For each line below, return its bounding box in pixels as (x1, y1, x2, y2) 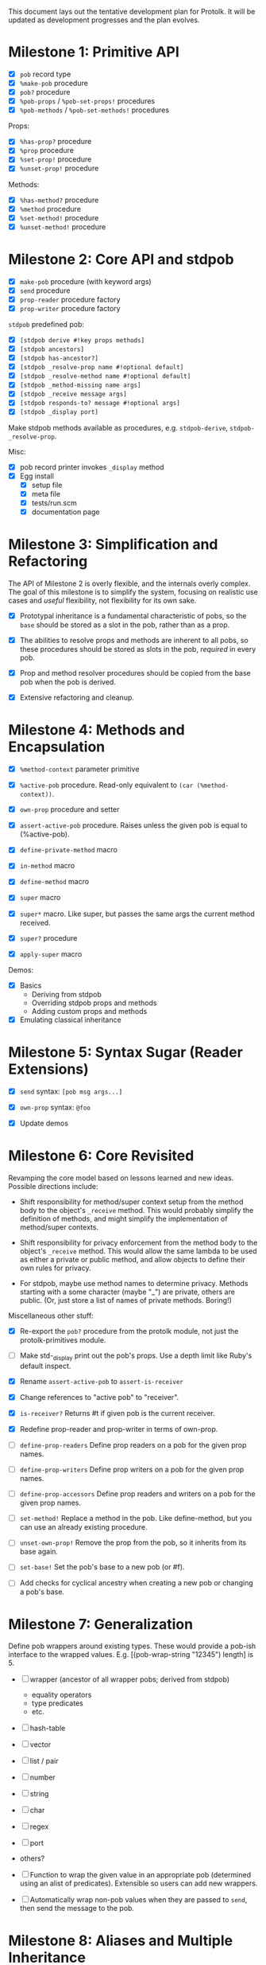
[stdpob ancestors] (19, 345, 85, 353)
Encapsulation (8, 738, 106, 756)
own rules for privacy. (19, 1263, 91, 1273)
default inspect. (19, 1361, 71, 1370)
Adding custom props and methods (31, 1006, 148, 1016)
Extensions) (8, 1060, 89, 1078)
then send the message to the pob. (19, 1904, 135, 1913)
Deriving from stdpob (31, 989, 102, 999)
